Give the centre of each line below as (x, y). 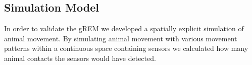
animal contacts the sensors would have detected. (80, 58)
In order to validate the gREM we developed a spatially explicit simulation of (124, 28)
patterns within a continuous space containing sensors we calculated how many (126, 48)
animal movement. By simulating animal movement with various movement (121, 38)
